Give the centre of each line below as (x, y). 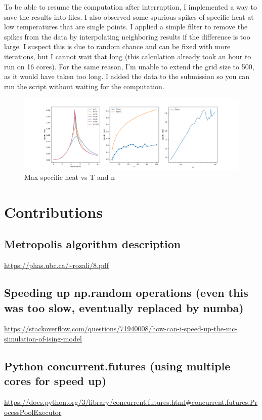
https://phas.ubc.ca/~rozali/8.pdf (57, 265)
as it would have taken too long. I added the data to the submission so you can (127, 76)
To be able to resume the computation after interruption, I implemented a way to (130, 7)
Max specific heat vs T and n (70, 177)
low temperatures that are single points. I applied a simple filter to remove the (126, 27)
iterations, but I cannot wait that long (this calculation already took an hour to (128, 56)
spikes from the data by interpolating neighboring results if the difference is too (127, 36)
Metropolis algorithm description (93, 244)
